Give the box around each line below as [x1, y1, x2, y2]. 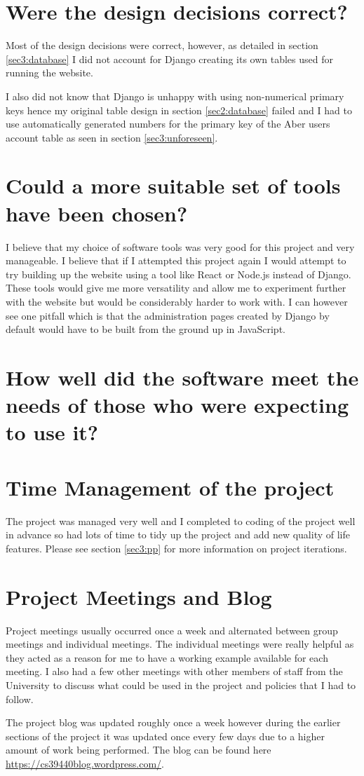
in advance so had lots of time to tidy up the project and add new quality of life [6, 527, 350, 542]
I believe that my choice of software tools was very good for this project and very [6, 239, 355, 254]
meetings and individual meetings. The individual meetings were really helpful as [6, 637, 354, 651]
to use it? [6, 418, 99, 447]
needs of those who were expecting [6, 390, 349, 419]
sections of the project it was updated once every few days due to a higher [6, 728, 325, 743]
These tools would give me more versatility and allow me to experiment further [6, 280, 346, 295]
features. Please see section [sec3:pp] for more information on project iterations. [6, 540, 347, 555]
